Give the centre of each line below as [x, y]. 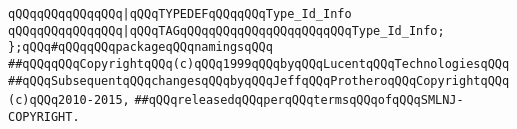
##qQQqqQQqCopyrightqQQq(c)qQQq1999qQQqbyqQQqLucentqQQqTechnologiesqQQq [259, 63]
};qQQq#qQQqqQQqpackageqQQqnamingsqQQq [140, 47]
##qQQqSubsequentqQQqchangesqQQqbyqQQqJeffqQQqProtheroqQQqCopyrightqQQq [259, 80]
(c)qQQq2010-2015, [69, 100]
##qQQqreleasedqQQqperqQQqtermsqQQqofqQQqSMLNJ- [299, 100]
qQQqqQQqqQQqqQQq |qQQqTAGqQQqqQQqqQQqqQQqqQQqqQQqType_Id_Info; [226, 30]
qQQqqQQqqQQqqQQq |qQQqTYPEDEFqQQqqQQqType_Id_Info [180, 14]
